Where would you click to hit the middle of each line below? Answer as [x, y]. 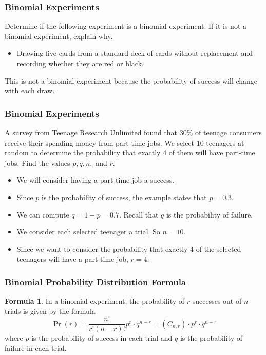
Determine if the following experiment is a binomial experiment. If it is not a [126, 26]
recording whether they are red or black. [80, 63]
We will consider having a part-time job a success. [96, 180]
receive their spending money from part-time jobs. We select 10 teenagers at [125, 142]
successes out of [217, 301]
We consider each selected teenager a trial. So [88, 232]
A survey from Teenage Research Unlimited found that [91, 132]
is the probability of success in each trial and [102, 338]
